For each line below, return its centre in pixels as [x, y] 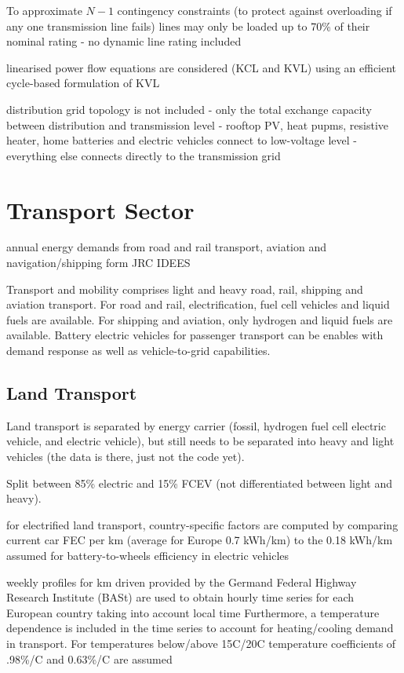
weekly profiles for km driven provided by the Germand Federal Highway [182, 582]
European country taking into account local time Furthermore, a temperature [193, 612]
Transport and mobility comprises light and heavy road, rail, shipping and [185, 289]
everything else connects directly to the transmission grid [144, 155]
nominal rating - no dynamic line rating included [124, 41]
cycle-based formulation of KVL [83, 83]
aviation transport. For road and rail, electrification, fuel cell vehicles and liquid [198, 304]
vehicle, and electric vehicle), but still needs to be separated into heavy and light [200, 441]
